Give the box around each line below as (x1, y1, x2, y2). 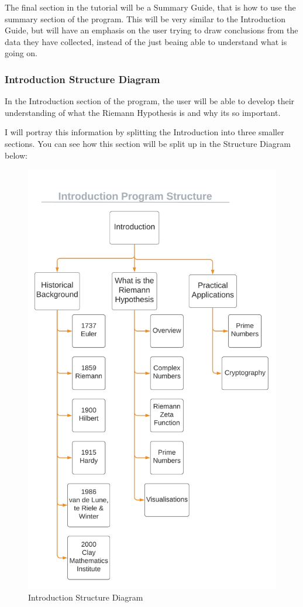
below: (5, 149, 27, 161)
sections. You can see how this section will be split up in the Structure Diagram (5, 137, 291, 149)
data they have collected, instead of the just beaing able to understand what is (5, 35, 287, 47)
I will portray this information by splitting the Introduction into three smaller (5, 126, 284, 138)
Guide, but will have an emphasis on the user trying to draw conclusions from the (5, 24, 298, 36)
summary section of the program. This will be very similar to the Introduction (5, 12, 286, 25)
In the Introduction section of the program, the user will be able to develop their (5, 95, 295, 107)
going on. (5, 47, 38, 59)
